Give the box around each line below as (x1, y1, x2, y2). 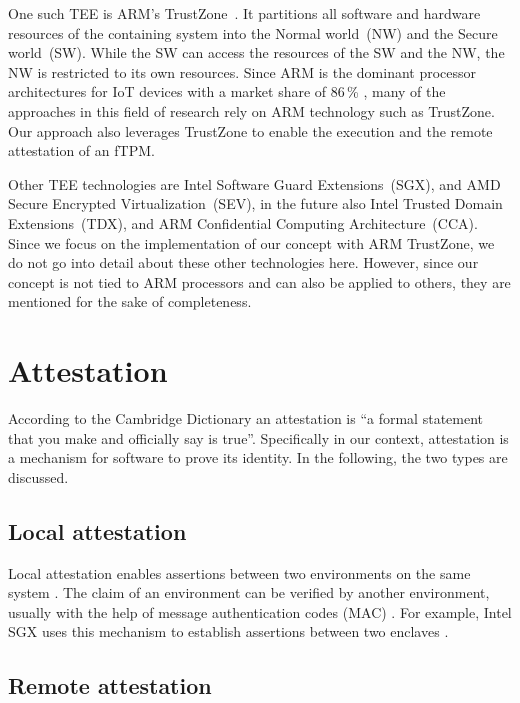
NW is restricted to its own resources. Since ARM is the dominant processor (8, 61, 477, 82)
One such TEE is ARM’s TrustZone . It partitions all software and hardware (8, 3, 481, 23)
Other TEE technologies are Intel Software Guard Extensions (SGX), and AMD (8, 173, 501, 194)
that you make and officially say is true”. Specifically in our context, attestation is (8, 427, 509, 448)
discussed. (8, 466, 69, 487)
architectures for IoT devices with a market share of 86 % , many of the (8, 81, 446, 102)
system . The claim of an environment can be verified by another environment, (8, 582, 490, 603)
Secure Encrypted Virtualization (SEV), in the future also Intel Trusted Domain (8, 193, 503, 214)
